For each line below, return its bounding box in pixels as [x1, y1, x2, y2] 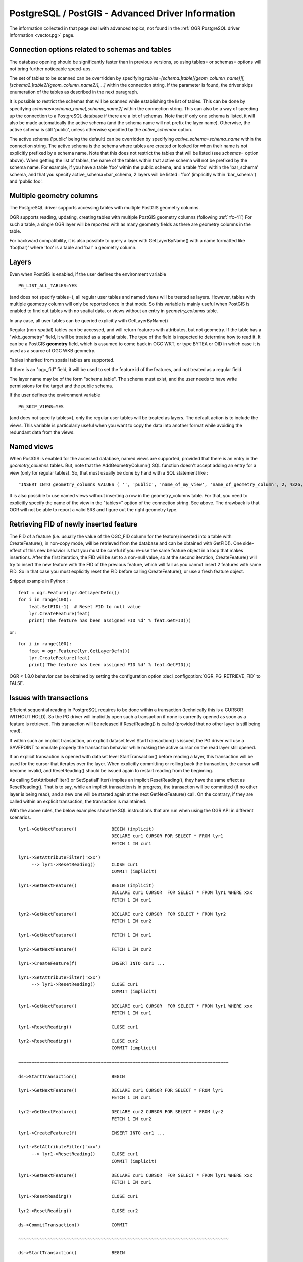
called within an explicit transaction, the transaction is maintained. [9, 798, 146, 804]
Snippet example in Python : [9, 578, 68, 584]
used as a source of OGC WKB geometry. [9, 348, 96, 354]
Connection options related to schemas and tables [9, 45, 172, 54]
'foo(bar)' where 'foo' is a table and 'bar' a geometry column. [9, 244, 137, 250]
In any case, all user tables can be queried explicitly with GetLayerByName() [9, 317, 169, 323]
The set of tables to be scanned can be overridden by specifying [9, 75, 144, 81]
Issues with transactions [9, 693, 88, 702]
